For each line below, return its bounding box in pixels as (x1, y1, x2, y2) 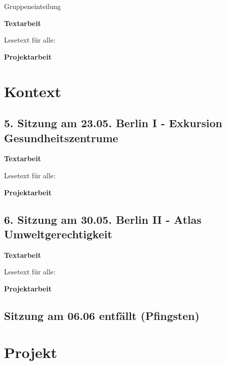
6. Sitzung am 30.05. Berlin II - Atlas (4, 211, 201, 227)
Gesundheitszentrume (4, 130, 118, 145)
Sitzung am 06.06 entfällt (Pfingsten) (4, 307, 199, 323)
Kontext (4, 81, 61, 101)
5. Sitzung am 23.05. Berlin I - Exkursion (4, 115, 222, 131)
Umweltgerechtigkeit (4, 226, 112, 241)
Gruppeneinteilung (4, 1, 61, 11)
